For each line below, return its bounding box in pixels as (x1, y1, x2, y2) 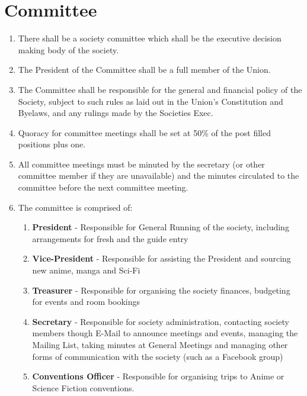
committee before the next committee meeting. (18, 181, 188, 194)
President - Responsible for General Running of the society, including (32, 221, 289, 233)
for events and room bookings (32, 295, 140, 308)
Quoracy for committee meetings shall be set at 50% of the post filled (18, 126, 271, 139)
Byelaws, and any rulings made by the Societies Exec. (18, 107, 213, 119)
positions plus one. (18, 138, 86, 150)
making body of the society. (18, 43, 119, 56)
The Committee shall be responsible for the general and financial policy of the (18, 83, 302, 95)
